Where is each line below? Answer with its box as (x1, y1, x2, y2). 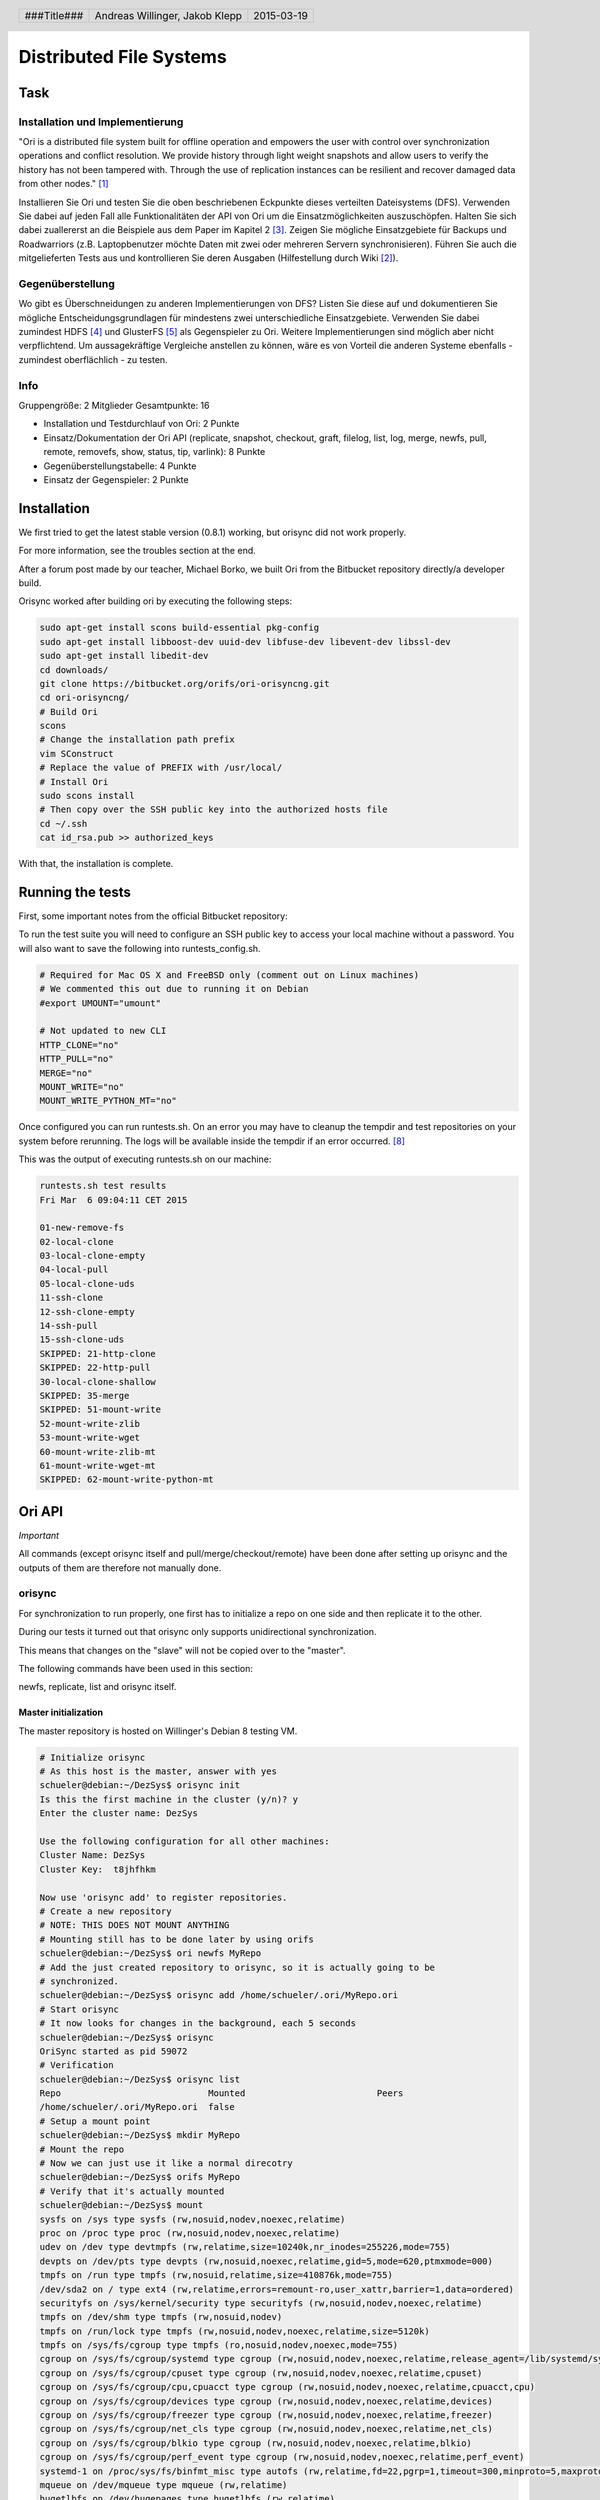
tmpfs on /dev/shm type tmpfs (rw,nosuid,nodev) (39, 2311, 283, 2323)
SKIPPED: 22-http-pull (39, 1362, 151, 1374)
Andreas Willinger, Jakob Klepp (94, 8, 243, 22)
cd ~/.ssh (39, 818, 88, 829)
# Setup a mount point (39, 2115, 151, 2127)
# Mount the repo (39, 2143, 125, 2155)
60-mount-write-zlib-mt (39, 1446, 157, 1457)
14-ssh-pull (39, 1320, 99, 1332)
